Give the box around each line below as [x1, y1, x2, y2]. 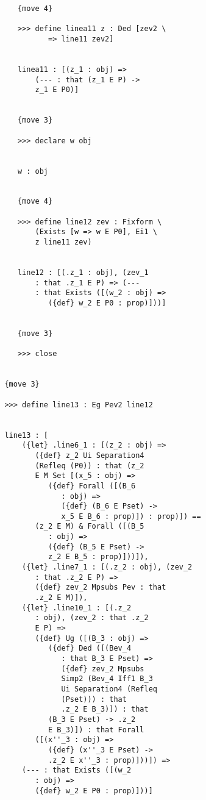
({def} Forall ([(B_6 [48, 481, 136, 490]
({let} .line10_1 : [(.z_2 [22, 603, 132, 612]
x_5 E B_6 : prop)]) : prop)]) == [61, 512, 201, 521]
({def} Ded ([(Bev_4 [48, 644, 132, 653]
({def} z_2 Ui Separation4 [35, 451, 144, 460]
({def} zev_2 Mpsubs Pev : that [35, 583, 166, 592]
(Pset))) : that [61, 695, 127, 704]
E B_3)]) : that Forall [48, 725, 144, 734]
